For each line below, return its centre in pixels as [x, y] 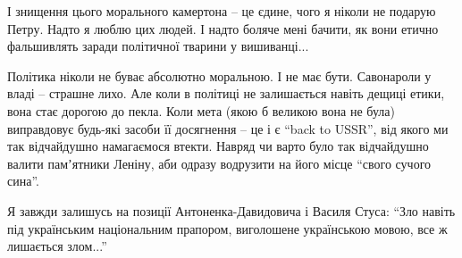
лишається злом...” [57, 246]
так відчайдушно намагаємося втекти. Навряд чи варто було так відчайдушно [218, 146]
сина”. [23, 181]
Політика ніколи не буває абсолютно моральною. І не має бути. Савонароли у [219, 75]
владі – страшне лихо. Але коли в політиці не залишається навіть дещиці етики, [226, 93]
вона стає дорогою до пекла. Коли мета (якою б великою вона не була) [201, 110]
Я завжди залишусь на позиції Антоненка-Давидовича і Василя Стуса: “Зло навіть [231, 210]
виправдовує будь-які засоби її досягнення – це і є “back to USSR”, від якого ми [228, 128]
